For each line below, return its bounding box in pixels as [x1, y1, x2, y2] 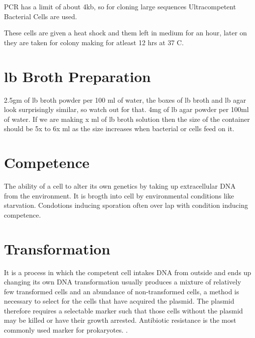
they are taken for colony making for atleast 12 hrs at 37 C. [4, 37, 184, 47]
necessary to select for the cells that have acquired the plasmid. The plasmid [4, 296, 234, 306]
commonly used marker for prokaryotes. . [4, 325, 128, 335]
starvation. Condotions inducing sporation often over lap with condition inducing [4, 200, 248, 210]
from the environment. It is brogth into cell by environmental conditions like [4, 190, 234, 200]
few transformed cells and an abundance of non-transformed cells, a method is [4, 286, 239, 296]
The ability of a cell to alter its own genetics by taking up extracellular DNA [4, 181, 236, 191]
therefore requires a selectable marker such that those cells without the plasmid [4, 305, 243, 315]
